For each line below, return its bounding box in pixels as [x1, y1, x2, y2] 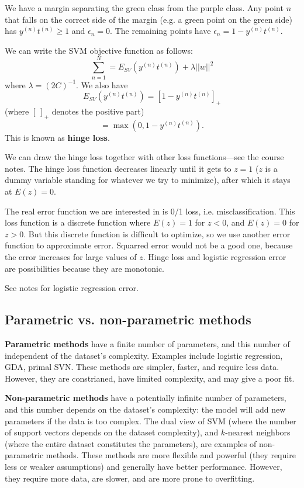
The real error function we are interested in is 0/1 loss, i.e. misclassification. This [5, 205, 295, 217]
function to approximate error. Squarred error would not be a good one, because [5, 239, 293, 251]
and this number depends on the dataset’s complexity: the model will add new [5, 403, 286, 415]
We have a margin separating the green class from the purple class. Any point [5, 2, 284, 13]
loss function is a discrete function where [5, 216, 151, 229]
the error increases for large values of [5, 251, 137, 263]
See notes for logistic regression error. [5, 282, 139, 294]
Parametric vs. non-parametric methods [5, 310, 251, 328]
